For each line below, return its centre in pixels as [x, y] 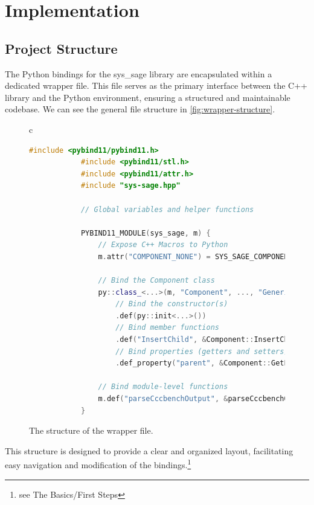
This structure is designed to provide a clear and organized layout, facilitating [149, 450]
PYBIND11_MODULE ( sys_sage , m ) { [146, 233]
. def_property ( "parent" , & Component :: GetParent [213, 363]
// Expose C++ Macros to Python [163, 245]
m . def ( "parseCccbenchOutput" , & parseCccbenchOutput [204, 399]
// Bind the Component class [156, 281]
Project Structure [61, 48]
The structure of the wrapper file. [91, 430]
